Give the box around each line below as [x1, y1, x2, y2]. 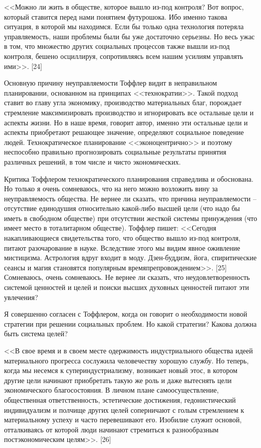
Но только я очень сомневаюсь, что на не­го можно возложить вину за [4, 183, 218, 194]
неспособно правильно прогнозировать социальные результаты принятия [4, 146, 226, 157]
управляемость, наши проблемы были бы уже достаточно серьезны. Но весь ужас [4, 31, 255, 41]
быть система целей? [4, 328, 68, 339]
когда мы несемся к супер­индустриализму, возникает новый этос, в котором [4, 365, 238, 376]
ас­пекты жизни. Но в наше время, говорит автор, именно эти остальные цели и [4, 117, 248, 127]
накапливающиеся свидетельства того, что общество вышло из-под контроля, [4, 233, 241, 243]
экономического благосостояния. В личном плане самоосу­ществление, [4, 385, 219, 395]
